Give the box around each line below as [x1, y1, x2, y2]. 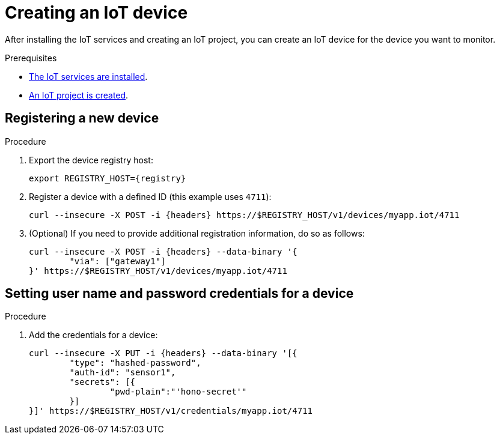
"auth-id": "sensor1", [69, 368, 176, 378]
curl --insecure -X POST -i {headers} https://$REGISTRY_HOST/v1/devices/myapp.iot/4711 [29, 210, 460, 220]
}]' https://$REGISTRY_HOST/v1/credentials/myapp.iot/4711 [29, 406, 313, 416]
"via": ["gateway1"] [69, 256, 166, 266]
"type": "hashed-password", [69, 358, 201, 368]
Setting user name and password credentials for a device [5, 286, 354, 301]
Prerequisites [5, 52, 57, 63]
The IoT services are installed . [29, 71, 148, 82]
